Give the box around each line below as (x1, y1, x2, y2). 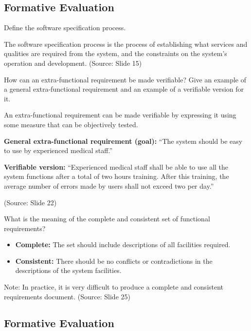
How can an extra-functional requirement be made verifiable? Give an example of (4, 74, 247, 84)
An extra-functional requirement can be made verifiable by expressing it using (4, 110, 236, 120)
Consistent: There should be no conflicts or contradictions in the (15, 255, 213, 266)
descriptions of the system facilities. (15, 265, 122, 275)
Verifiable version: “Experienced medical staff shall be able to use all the (4, 161, 229, 172)
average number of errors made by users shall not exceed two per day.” (4, 180, 214, 191)
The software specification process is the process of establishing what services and (4, 39, 248, 49)
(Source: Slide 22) (4, 197, 57, 207)
